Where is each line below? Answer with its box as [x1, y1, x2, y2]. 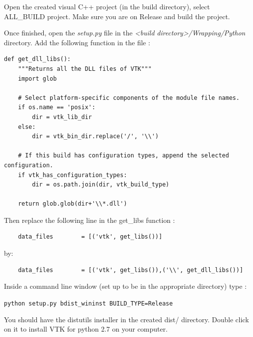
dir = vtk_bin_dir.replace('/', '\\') [32, 133, 159, 140]
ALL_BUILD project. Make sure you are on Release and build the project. [4, 11, 230, 21]
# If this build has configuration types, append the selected [18, 152, 229, 159]
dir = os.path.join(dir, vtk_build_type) [32, 181, 169, 188]
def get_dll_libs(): [4, 56, 71, 63]
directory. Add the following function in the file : [4, 37, 150, 47]
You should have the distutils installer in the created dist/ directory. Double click [4, 314, 249, 324]
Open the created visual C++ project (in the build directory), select [4, 1, 210, 11]
